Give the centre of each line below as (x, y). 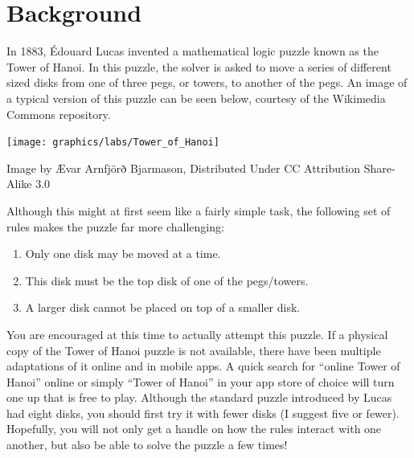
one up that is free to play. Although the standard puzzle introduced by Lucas (199, 397)
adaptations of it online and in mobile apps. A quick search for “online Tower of (203, 366)
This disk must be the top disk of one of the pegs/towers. (167, 280)
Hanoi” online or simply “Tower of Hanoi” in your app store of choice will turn (201, 381)
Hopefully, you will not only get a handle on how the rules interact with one (194, 429)
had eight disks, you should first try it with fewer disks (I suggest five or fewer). (203, 413)
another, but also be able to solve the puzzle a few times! (147, 445)
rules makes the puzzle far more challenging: (115, 226)
